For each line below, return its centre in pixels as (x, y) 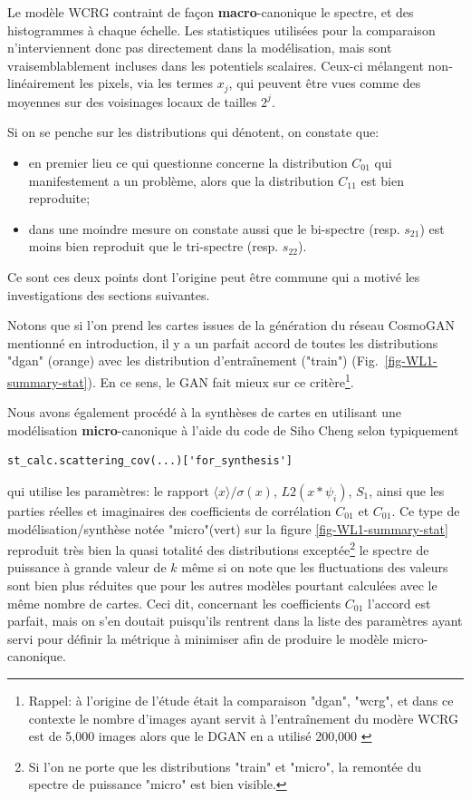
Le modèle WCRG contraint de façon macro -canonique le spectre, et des (211, 12)
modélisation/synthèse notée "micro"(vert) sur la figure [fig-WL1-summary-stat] (228, 528)
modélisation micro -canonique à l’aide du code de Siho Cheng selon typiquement (233, 429)
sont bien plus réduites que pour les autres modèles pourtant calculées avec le (222, 585)
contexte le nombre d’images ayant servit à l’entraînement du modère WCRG (244, 718)
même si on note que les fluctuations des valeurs (315, 567)
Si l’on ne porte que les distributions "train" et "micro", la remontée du (225, 766)
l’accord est (399, 603)
